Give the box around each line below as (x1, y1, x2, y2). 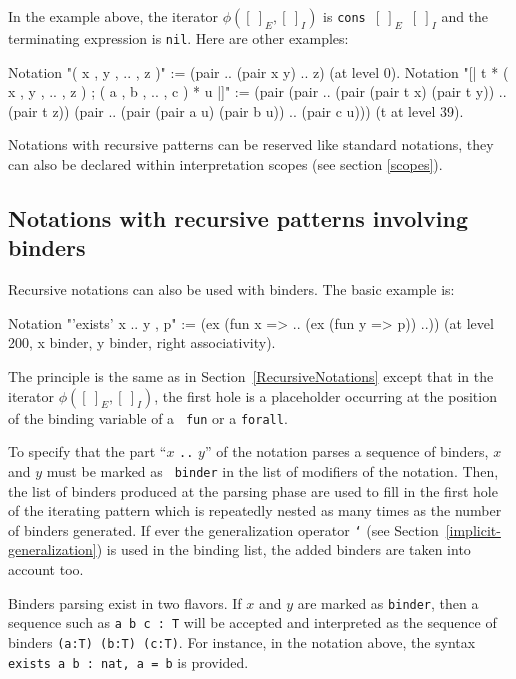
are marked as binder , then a (297, 592, 479, 613)
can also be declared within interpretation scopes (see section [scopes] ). (8, 154, 443, 175)
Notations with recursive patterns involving (8, 203, 468, 234)
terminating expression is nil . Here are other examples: (8, 28, 349, 48)
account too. (8, 559, 84, 579)
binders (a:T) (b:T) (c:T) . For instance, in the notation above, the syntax (8, 631, 476, 652)
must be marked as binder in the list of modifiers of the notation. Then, (46, 460, 499, 481)
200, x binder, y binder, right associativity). (8, 332, 276, 353)
